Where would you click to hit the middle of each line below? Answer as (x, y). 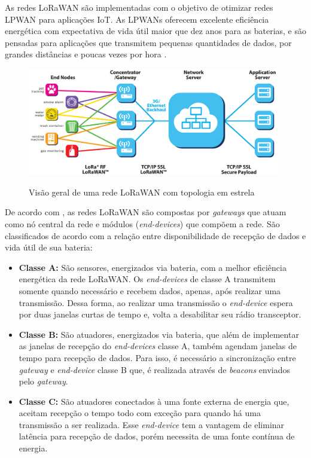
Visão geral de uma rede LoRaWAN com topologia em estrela (142, 192)
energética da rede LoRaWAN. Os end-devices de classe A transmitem (147, 279)
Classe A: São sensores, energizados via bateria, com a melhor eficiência (153, 267)
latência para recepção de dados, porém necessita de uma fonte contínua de (157, 436)
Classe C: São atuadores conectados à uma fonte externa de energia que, (154, 401)
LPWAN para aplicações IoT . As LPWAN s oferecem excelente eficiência (137, 19)
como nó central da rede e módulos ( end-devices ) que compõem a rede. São (142, 223)
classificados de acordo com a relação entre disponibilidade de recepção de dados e (155, 235)
